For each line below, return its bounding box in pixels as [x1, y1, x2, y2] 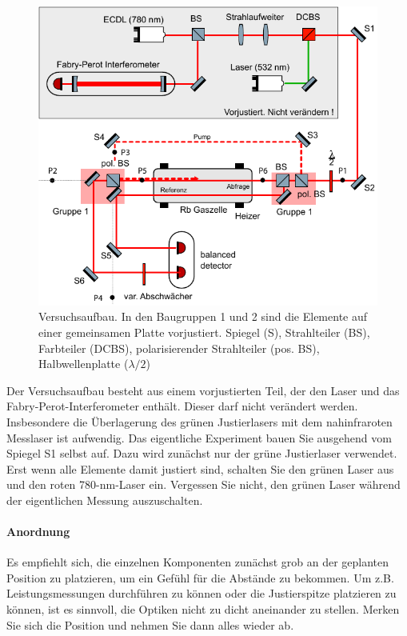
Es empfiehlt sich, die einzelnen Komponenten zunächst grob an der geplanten [6, 554, 389, 570]
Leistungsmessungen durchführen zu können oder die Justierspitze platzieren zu [6, 585, 397, 602]
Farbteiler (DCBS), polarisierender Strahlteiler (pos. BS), [38, 339, 320, 356]
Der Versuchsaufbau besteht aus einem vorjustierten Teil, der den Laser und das [6, 382, 400, 398]
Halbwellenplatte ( [38, 355, 129, 372]
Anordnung [6, 523, 70, 540]
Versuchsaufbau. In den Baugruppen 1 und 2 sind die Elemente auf [38, 308, 368, 325]
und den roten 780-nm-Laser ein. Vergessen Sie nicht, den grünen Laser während [6, 476, 401, 493]
